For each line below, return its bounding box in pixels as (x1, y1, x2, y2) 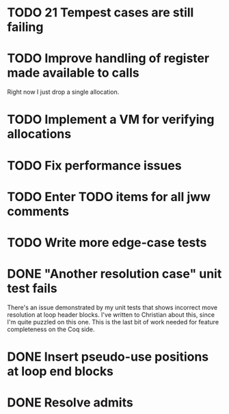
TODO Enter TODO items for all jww (7, 189, 211, 205)
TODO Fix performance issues (7, 157, 183, 173)
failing (7, 19, 44, 35)
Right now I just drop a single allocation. (7, 88, 120, 96)
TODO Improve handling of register (7, 51, 210, 66)
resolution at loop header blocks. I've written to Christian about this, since (7, 310, 215, 319)
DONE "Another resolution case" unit (7, 266, 222, 282)
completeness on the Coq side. (7, 325, 95, 333)
